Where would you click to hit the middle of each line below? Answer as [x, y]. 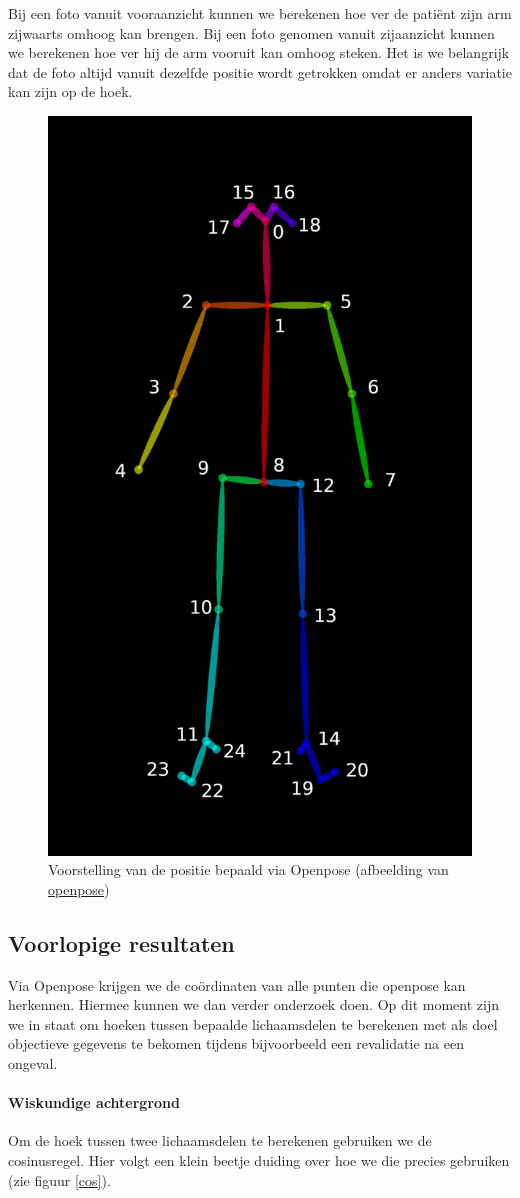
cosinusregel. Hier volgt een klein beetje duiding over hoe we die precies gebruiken [259, 1159]
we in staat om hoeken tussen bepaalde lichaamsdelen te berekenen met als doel [253, 1023]
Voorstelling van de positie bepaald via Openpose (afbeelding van [248, 869]
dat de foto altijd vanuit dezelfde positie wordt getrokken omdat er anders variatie [260, 71]
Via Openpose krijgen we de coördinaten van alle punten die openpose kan [237, 984]
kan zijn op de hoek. [70, 91]
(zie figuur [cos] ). [59, 1179]
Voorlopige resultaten [121, 942]
